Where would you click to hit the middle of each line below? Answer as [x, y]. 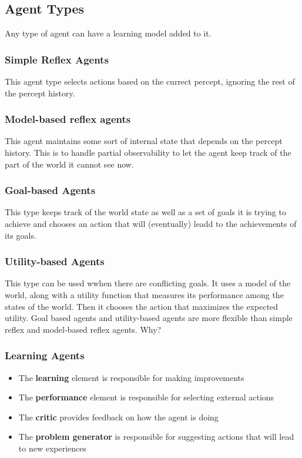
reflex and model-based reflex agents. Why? [83, 329]
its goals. [21, 235]
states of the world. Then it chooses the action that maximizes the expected [142, 306]
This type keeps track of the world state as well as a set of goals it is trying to [145, 212]
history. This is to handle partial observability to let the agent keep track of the [148, 153]
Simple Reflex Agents [57, 59]
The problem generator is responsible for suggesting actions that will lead [156, 437]
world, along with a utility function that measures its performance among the [144, 295]
